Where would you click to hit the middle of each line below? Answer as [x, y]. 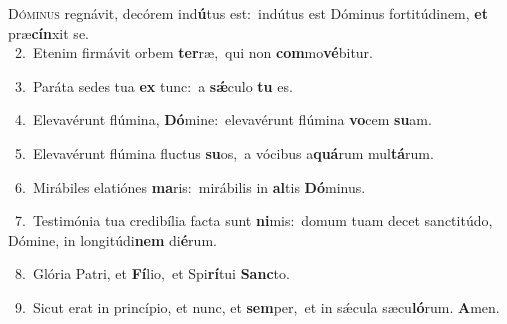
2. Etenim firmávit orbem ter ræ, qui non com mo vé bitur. [194, 52]
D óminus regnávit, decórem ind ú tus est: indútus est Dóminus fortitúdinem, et [248, 13]
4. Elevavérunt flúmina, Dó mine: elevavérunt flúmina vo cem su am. [223, 119]
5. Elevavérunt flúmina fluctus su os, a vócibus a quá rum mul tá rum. [224, 152]
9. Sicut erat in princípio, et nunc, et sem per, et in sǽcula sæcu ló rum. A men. [257, 306]
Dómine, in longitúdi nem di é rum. [112, 239]
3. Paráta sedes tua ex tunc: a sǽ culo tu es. [153, 85]
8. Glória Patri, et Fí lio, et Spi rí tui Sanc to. [152, 273]
